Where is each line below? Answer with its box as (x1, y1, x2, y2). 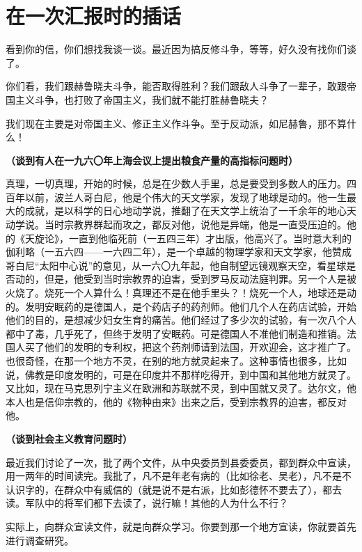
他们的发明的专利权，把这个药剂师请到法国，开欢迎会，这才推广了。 (44, 340, 356, 354)
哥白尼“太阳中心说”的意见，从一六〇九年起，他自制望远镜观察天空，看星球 (6, 258, 347, 272)
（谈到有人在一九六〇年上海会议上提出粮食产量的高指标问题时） (6, 152, 298, 167)
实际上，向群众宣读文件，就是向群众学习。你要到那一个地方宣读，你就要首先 (6, 519, 356, 533)
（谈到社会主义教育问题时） (6, 431, 132, 445)
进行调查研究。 (6, 533, 74, 547)
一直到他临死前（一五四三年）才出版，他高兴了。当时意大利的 (68, 230, 352, 245)
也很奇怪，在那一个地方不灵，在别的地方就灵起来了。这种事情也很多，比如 (6, 354, 347, 368)
